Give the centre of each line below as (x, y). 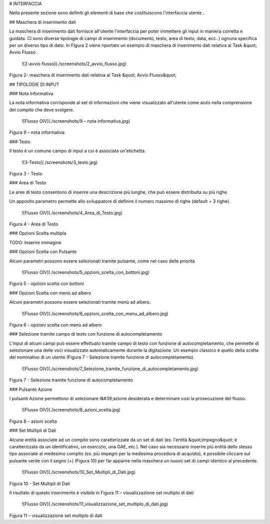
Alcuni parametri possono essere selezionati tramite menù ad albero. (80, 302)
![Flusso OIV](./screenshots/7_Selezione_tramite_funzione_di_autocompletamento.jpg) (110, 369)
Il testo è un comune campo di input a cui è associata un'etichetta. (77, 151)
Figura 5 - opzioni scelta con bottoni (47, 284)
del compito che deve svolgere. (42, 110)
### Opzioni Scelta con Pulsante (43, 252)
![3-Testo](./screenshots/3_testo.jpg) (60, 162)
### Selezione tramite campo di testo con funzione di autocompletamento (86, 334)
